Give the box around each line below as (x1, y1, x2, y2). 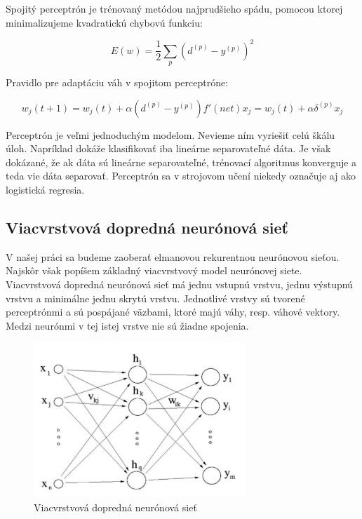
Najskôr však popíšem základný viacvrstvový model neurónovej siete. (6, 263, 302, 278)
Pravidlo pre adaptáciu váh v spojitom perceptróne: (6, 75, 229, 90)
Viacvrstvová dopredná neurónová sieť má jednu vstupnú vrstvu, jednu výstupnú (6, 277, 353, 292)
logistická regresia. (6, 182, 85, 197)
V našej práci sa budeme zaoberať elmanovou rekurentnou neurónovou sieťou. (6, 249, 340, 264)
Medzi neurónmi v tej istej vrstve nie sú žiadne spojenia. (6, 318, 249, 332)
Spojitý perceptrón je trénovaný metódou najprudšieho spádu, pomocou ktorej (6, 1, 343, 15)
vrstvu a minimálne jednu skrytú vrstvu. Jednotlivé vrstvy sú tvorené (6, 290, 305, 305)
